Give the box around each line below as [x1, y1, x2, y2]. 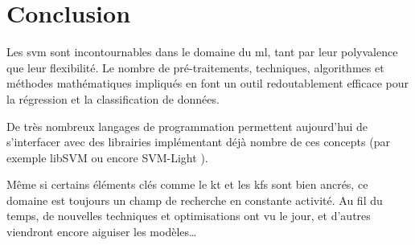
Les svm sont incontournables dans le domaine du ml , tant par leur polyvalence [6, 43, 398, 60]
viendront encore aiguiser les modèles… [6, 223, 197, 240]
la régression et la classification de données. [6, 90, 220, 107]
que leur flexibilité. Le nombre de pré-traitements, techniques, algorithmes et [6, 59, 384, 76]
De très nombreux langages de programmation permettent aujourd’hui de [6, 117, 368, 134]
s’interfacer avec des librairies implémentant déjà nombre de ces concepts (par [6, 133, 390, 150]
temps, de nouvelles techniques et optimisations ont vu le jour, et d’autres [6, 207, 371, 224]
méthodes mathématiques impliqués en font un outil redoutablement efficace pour [6, 75, 409, 92]
